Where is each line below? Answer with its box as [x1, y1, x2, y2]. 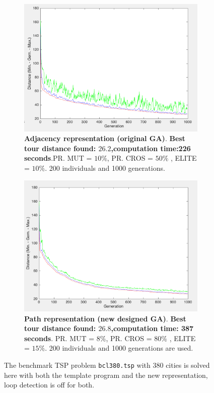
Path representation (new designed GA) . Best [24, 313, 186, 323]
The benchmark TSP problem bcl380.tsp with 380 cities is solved [4, 359, 210, 370]
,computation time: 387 [111, 323, 194, 334]
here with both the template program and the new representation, [4, 369, 208, 380]
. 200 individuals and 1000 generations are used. [45, 343, 193, 353]
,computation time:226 [111, 143, 191, 153]
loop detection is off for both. [4, 379, 95, 390]
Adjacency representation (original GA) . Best [24, 133, 185, 144]
